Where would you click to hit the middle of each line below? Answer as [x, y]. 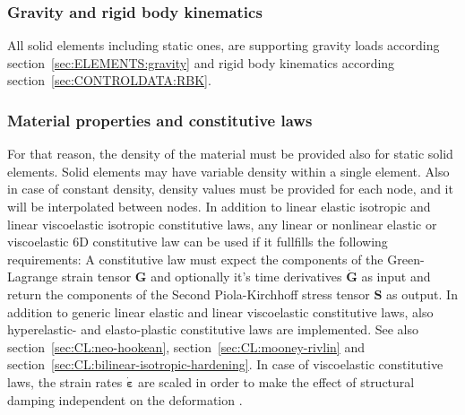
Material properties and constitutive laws [160, 120]
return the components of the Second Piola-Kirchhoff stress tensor [189, 294]
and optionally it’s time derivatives [246, 277]
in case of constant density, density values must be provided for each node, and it [230, 189]
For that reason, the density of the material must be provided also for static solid [230, 154]
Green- [406, 259]
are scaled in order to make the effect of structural [276, 381]
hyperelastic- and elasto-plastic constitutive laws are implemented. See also [213, 329]
